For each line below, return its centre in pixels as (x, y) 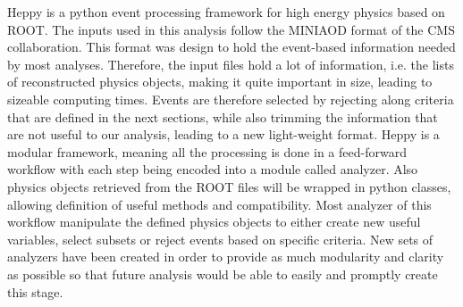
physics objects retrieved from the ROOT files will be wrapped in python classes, (229, 186)
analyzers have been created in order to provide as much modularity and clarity (226, 257)
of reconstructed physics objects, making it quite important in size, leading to (220, 82)
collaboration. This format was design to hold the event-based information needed (231, 47)
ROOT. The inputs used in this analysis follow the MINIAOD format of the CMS (231, 29)
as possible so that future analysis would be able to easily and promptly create (223, 274)
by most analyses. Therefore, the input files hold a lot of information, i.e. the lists (231, 64)
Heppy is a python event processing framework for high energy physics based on (226, 12)
